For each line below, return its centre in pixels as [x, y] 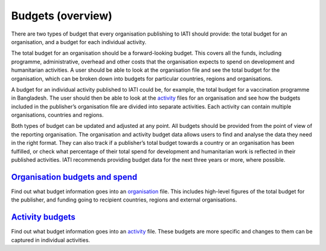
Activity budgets [43, 217]
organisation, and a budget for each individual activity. [79, 42]
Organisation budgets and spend [74, 177]
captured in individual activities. [51, 240]
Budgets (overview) [62, 16]
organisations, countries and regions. [57, 115]
